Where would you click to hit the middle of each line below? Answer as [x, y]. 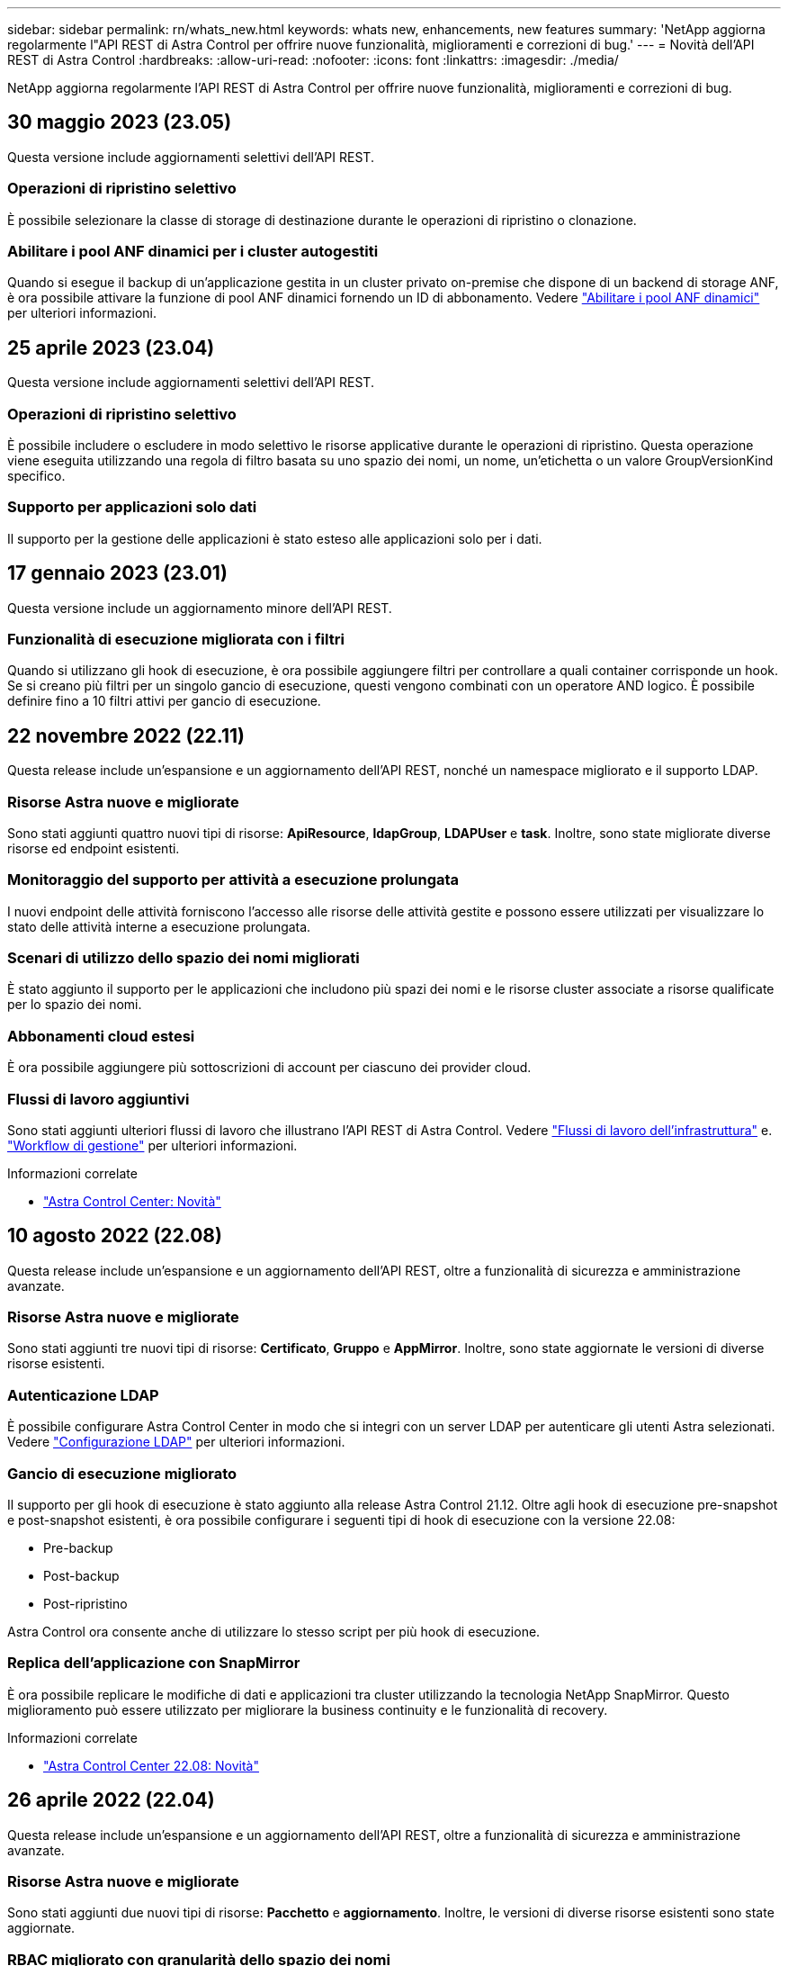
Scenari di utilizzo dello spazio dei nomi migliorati [184, 958]
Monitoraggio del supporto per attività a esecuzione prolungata [233, 880]
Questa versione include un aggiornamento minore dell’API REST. [200, 608]
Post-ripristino [85, 1603]
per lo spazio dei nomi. [75, 1005]
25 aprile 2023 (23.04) [111, 347]
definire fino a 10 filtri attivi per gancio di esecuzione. [164, 701]
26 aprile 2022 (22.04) [111, 1800]
